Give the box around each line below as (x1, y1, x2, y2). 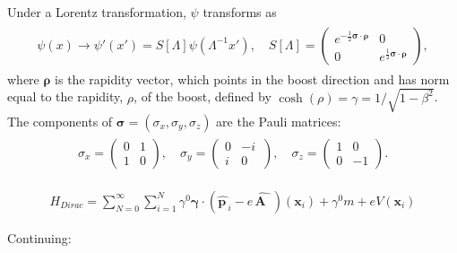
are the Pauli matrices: (216, 111, 341, 130)
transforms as (203, 3, 277, 21)
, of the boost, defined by (134, 87, 272, 106)
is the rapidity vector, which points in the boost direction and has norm (55, 69, 450, 88)
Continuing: (7, 228, 72, 247)
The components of (7, 111, 113, 130)
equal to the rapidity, (7, 87, 124, 106)
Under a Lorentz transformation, (7, 3, 186, 21)
